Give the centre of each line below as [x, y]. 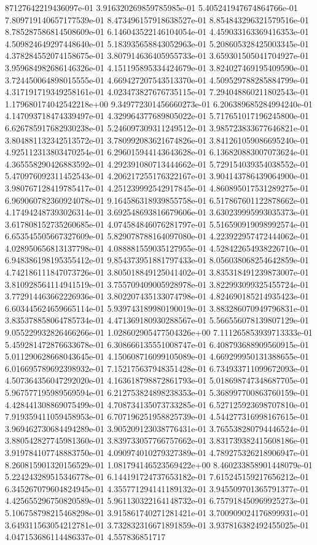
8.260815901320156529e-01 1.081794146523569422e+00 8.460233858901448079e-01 [159, 464]
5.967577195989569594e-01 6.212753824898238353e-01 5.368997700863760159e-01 [157, 392]
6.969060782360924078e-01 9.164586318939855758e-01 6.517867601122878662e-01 [157, 200]
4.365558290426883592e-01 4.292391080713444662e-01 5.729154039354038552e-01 [157, 164]
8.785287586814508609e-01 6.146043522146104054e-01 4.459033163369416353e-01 [157, 32]
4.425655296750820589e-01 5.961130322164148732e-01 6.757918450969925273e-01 [157, 501]
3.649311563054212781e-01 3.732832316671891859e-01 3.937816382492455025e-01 [157, 524]
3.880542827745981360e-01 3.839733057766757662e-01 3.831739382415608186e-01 [157, 440]
